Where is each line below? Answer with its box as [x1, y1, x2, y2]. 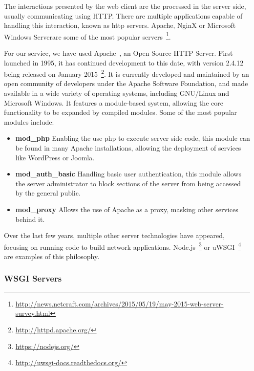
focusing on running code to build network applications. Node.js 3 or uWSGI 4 [4, 240, 241, 252]
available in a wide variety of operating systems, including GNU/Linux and [4, 88, 230, 98]
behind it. [15, 214, 45, 224]
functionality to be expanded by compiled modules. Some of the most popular [4, 107, 237, 117]
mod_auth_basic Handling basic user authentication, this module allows [15, 169, 241, 179]
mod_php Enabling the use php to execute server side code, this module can [15, 133, 250, 143]
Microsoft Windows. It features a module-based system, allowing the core [4, 97, 223, 108]
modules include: [4, 116, 54, 127]
